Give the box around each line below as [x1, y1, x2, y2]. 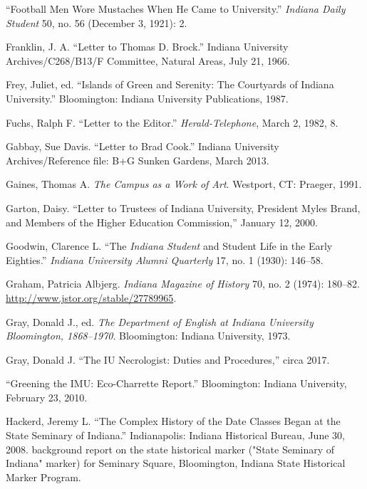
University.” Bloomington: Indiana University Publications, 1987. [6, 90, 289, 105]
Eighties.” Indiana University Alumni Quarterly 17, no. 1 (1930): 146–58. [6, 252, 324, 267]
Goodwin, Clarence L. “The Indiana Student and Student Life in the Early [6, 238, 333, 253]
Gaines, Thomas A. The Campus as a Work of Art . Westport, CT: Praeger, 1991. [6, 177, 362, 191]
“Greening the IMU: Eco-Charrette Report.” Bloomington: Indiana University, [6, 376, 347, 391]
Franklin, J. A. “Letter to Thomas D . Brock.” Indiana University [6, 39, 289, 54]
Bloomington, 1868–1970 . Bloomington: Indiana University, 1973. [6, 328, 291, 343]
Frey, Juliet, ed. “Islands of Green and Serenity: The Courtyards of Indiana [6, 77, 334, 92]
